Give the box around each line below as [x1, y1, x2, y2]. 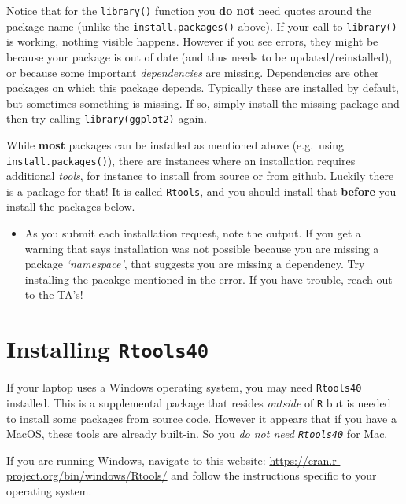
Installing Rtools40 [6, 333, 209, 365]
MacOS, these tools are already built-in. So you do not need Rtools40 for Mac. [6, 425, 388, 442]
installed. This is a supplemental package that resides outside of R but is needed [6, 394, 391, 410]
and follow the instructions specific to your [171, 467, 377, 484]
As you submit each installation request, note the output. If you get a [24, 225, 361, 241]
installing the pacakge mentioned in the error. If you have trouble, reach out [24, 270, 393, 287]
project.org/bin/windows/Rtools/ [6, 467, 168, 484]
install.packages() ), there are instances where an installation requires [6, 152, 356, 168]
